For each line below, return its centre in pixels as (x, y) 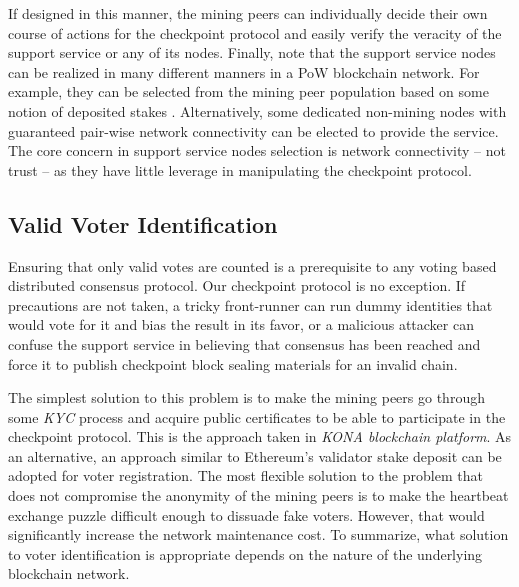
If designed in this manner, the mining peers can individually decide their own (248, 13)
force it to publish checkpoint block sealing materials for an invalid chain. (233, 363)
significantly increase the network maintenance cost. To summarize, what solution (258, 534)
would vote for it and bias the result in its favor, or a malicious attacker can (241, 324)
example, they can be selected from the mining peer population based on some (248, 91)
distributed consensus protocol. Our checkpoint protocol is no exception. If (237, 285)
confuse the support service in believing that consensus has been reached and (244, 343)
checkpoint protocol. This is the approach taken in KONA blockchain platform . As (260, 436)
